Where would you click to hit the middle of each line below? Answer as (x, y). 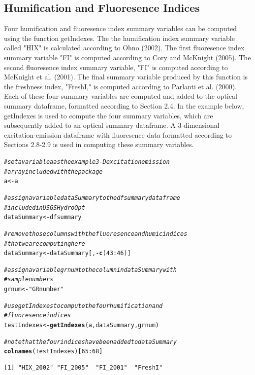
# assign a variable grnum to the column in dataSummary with (90, 270)
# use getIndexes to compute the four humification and (83, 306)
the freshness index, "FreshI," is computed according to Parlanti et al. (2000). (121, 86)
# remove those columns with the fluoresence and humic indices (96, 234)
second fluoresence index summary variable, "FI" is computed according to (116, 67)
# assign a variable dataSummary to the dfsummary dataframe (92, 198)
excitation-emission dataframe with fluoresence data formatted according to (118, 134)
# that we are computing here (45, 244)
